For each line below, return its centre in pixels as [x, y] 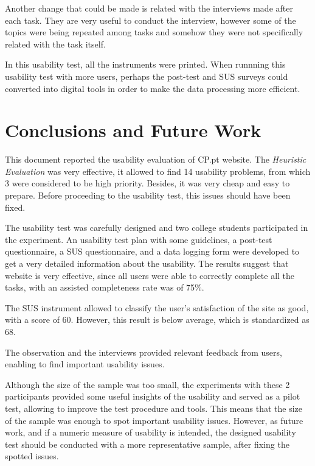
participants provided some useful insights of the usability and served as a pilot [153, 396]
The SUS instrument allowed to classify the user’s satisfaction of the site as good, [157, 307]
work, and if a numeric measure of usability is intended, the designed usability [151, 432]
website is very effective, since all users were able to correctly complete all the [150, 275]
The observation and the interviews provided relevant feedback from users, [144, 352]
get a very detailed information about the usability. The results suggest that [147, 263]
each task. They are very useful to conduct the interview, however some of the [151, 20]
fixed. [15, 207]
